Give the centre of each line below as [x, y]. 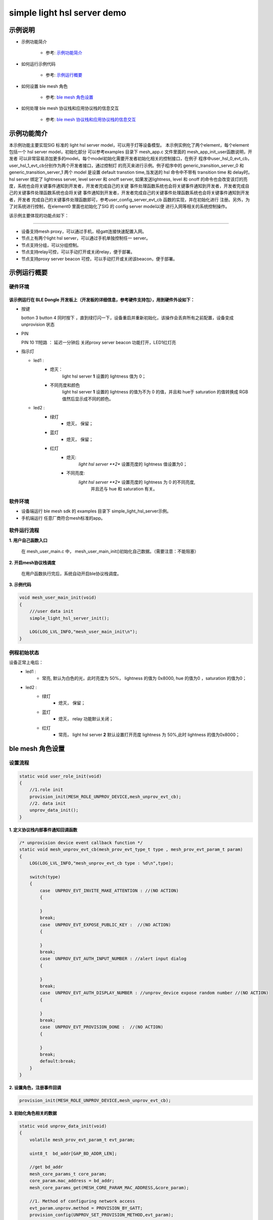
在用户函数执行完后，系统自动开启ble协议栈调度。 [71, 573]
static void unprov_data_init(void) [63, 1126]
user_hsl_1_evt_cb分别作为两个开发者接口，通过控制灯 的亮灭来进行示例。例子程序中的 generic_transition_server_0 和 [127, 165]
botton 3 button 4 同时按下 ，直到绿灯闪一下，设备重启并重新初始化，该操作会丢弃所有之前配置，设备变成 [127, 318]
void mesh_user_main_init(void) [58, 598]
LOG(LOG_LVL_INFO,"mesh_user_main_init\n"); [84, 632]
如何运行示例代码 [38, 64]
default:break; [58, 1061]
